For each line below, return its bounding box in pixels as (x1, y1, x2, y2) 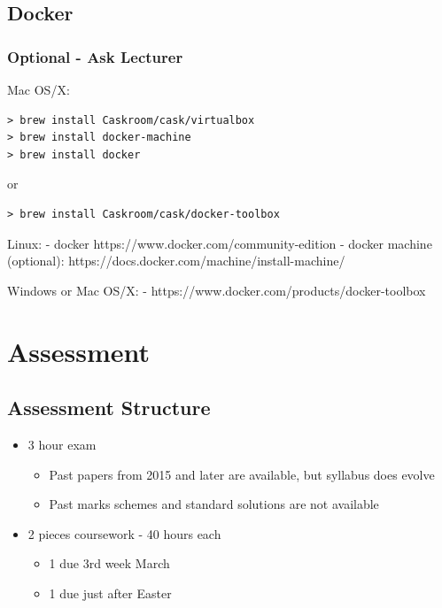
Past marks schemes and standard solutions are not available (49, 495, 379, 513)
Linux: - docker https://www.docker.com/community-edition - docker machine (7, 234, 432, 252)
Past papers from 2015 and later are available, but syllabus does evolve (49, 465, 435, 483)
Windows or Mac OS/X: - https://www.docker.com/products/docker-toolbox (7, 281, 426, 299)
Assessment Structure (7, 394, 211, 421)
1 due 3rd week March (49, 554, 170, 573)
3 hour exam (27, 435, 97, 453)
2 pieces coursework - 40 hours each (27, 524, 221, 543)
